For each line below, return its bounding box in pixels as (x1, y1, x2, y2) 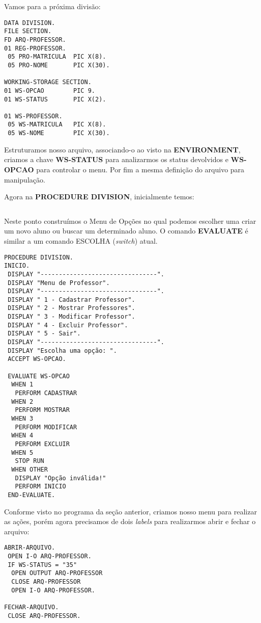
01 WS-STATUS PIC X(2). (4, 95, 106, 103)
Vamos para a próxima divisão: (4, 1, 101, 11)
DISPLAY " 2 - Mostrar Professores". (8, 304, 135, 312)
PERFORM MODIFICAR (15, 423, 77, 431)
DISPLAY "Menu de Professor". (8, 279, 110, 287)
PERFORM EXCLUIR (15, 440, 70, 448)
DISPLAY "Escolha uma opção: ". (8, 347, 117, 354)
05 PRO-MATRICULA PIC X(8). (8, 53, 106, 61)
